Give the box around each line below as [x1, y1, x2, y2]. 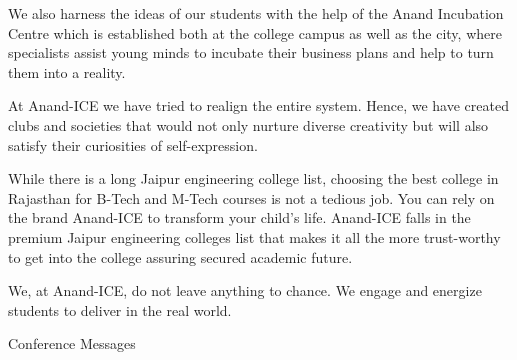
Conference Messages [8, 333, 136, 354]
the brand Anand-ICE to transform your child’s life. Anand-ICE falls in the [8, 207, 471, 228]
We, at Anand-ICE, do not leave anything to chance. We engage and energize [8, 280, 482, 301]
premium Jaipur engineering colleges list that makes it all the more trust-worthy [8, 226, 501, 247]
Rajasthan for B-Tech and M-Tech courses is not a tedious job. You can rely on [8, 187, 495, 208]
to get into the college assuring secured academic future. [8, 246, 353, 267]
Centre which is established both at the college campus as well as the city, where [8, 22, 502, 43]
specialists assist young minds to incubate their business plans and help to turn [8, 42, 494, 63]
